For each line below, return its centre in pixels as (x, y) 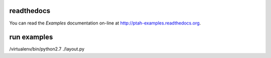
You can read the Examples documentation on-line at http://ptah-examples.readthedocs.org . (105, 23)
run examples (31, 37)
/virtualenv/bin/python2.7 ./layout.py (47, 49)
